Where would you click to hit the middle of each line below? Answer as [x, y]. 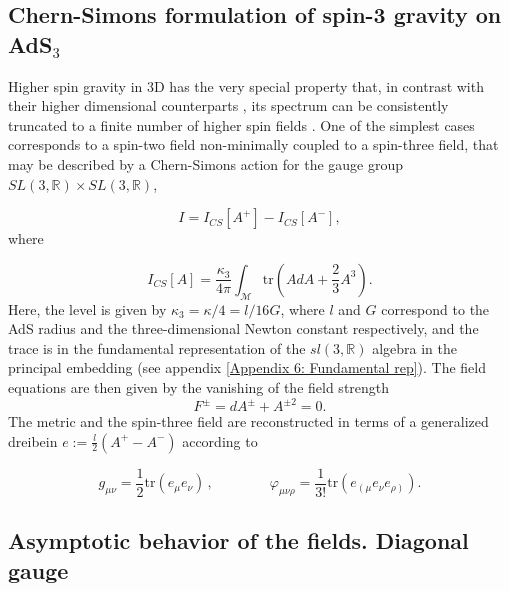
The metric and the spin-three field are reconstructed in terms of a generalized [248, 421]
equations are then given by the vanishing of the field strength [199, 386]
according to [220, 440]
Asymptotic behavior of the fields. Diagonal [238, 540]
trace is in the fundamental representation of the [157, 347]
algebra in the [414, 347]
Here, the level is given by [87, 308]
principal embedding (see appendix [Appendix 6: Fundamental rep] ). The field [247, 367]
